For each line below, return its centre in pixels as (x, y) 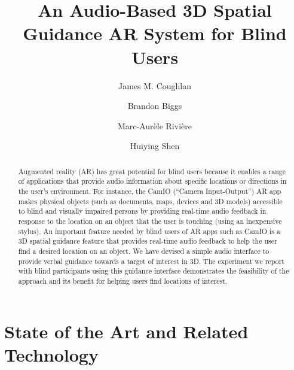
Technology (51, 354)
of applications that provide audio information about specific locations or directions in (152, 181)
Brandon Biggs (155, 106)
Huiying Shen (155, 146)
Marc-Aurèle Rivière (155, 125)
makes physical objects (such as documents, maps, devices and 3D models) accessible (150, 201)
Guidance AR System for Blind (155, 33)
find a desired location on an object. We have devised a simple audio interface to (144, 251)
